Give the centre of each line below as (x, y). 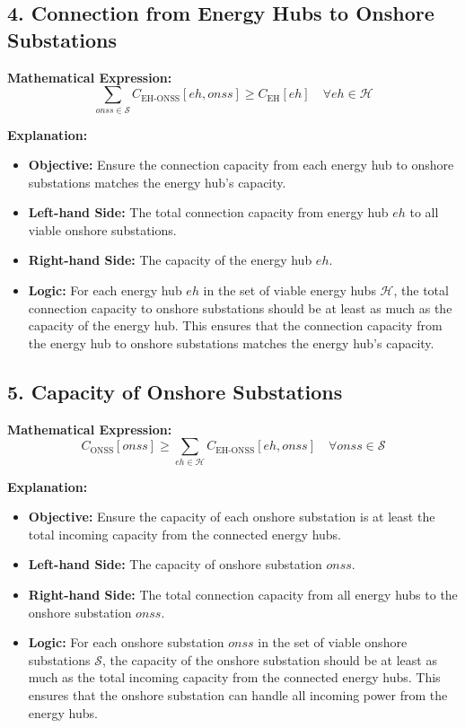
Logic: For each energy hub (105, 290)
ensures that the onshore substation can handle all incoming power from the (238, 694)
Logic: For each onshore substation (126, 642)
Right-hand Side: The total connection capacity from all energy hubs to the (243, 594)
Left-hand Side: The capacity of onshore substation (175, 564)
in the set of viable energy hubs (290, 290)
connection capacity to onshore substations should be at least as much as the (240, 307)
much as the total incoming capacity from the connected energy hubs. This (234, 677)
